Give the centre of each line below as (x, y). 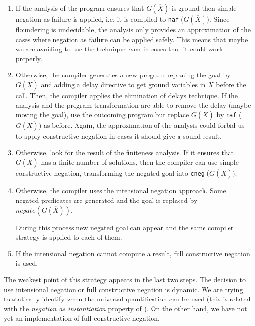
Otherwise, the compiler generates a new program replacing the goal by (123, 75)
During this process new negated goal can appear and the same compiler (125, 227)
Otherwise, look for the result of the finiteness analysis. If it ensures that (125, 152)
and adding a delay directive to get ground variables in (123, 84)
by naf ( (229, 114)
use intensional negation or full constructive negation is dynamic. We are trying (124, 289)
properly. (29, 58)
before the (231, 84)
